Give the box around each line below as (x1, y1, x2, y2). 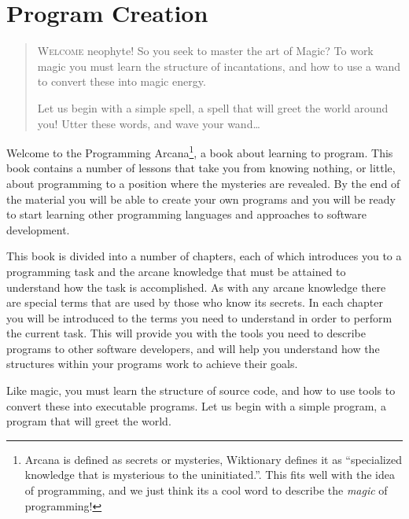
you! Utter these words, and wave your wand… (37, 115, 260, 131)
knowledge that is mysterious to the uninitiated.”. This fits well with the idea (24, 466, 395, 483)
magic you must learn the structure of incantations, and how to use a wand (37, 57, 401, 74)
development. (6, 221, 70, 237)
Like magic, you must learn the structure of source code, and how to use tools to (6, 382, 396, 399)
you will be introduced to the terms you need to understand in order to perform (6, 309, 392, 326)
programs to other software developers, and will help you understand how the (6, 340, 380, 356)
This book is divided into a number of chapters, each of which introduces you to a (6, 248, 402, 264)
